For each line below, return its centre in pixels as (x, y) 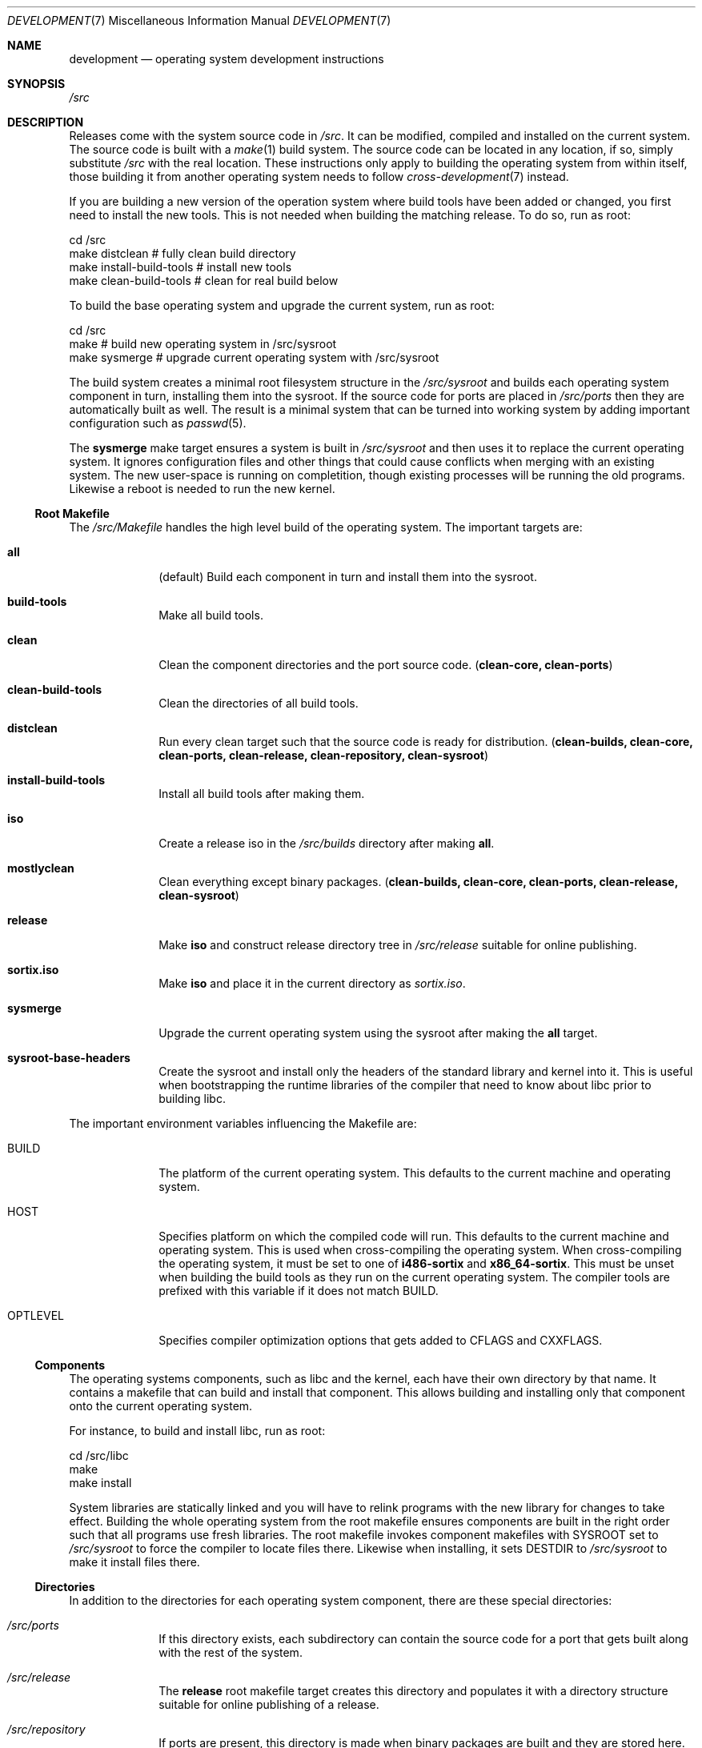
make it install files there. (134, 1562)
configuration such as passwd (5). (158, 423)
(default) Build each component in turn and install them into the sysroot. (348, 577)
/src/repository (46, 1729)
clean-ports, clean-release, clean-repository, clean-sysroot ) (324, 755)
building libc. (192, 1099)
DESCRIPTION (46, 122)
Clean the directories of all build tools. (259, 703)
